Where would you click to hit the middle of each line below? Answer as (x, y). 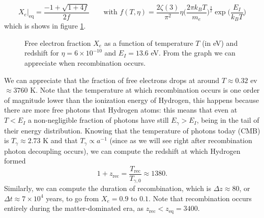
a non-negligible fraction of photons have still (98, 120)
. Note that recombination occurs (200, 198)
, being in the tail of (228, 120)
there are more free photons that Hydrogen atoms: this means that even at (121, 110)
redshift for (42, 53)
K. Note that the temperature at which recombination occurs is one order (145, 90)
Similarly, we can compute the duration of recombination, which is (108, 188)
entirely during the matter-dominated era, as (74, 208)
